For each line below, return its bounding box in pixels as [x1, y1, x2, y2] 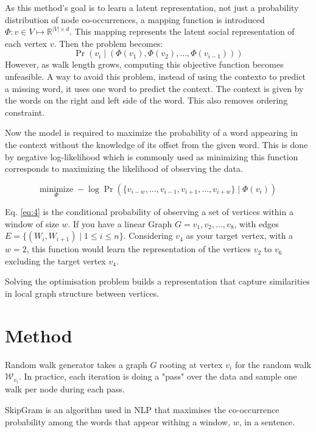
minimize [39, 185, 74, 194]
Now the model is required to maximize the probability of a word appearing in [5, 126, 298, 139]
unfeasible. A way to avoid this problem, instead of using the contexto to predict [5, 69, 306, 82]
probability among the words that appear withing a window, [5, 415, 231, 428]
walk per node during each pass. [5, 383, 125, 395]
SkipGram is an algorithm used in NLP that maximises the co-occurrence [5, 403, 279, 416]
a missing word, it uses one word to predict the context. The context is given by [5, 82, 304, 94]
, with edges [234, 217, 279, 230]
